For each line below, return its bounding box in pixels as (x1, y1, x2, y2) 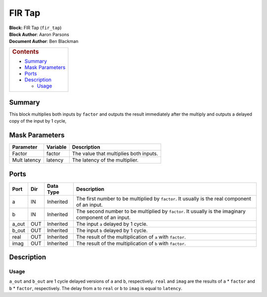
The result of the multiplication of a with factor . (76, 233, 186, 240)
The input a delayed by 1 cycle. (76, 220, 148, 227)
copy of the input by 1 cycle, (9, 118, 67, 124)
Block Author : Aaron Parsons (9, 31, 69, 37)
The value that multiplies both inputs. (72, 150, 158, 157)
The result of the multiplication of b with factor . (76, 240, 186, 247)
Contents (12, 47, 39, 55)
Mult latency (12, 157, 42, 164)
